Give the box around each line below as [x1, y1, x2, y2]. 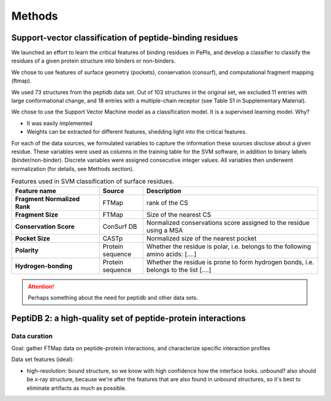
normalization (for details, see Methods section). [11, 165, 134, 172]
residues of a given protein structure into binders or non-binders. [11, 57, 176, 64]
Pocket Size [15, 234, 50, 242]
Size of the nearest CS [146, 210, 211, 219]
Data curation [11, 332, 53, 340]
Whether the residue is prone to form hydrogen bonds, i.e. [146, 258, 314, 266]
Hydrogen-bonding [15, 261, 73, 270]
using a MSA [146, 226, 183, 234]
